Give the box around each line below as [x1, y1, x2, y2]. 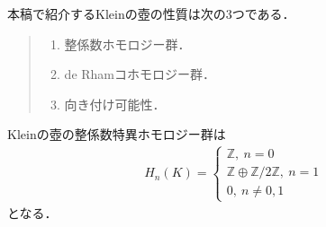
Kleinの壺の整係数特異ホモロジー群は [7, 125, 226, 144]
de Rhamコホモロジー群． [64, 65, 216, 83]
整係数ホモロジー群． [64, 34, 191, 53]
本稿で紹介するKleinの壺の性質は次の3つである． [7, 4, 295, 22]
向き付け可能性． [64, 94, 166, 113]
